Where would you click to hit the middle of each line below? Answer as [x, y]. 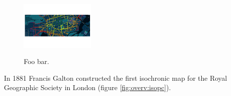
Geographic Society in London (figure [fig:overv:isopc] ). [88, 87]
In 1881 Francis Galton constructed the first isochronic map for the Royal [115, 78]
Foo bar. [37, 61]
